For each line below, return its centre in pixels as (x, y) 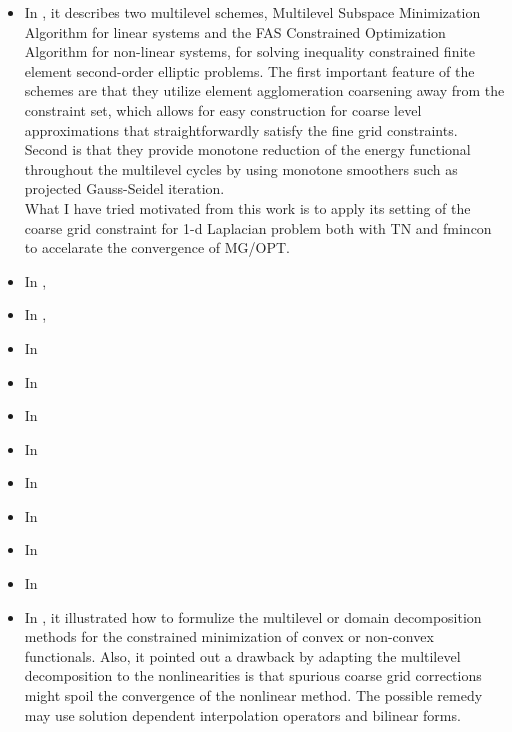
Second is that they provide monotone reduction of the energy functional (247, 149)
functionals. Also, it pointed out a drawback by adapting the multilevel (242, 655)
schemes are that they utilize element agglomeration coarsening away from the (264, 90)
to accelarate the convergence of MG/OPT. (157, 247)
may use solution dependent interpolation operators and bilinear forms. (242, 714)
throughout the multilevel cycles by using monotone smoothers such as (241, 168)
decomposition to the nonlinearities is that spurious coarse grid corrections (253, 675)
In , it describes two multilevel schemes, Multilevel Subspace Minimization (252, 12)
